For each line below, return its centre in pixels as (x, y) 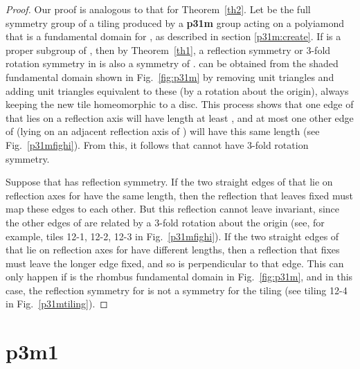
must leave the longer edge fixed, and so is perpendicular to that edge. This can (175, 263)
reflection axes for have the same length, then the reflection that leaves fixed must (180, 195)
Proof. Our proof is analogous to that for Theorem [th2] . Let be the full (158, 9)
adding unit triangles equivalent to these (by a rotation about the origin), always (177, 90)
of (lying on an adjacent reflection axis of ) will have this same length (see (163, 131)
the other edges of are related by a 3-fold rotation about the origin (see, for (165, 222)
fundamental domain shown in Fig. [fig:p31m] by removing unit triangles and (170, 76)
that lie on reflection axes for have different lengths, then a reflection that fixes (173, 250)
